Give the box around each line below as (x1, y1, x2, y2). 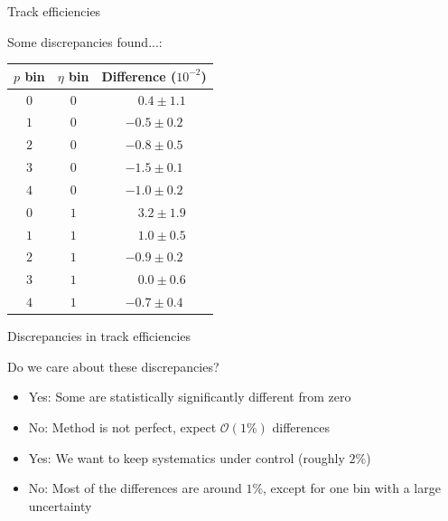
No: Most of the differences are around (28, 478, 242, 497)
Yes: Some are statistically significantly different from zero (28, 387, 351, 406)
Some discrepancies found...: (7, 32, 163, 51)
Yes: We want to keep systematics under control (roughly (28, 448, 345, 467)
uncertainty (28, 496, 92, 515)
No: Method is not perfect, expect (28, 418, 217, 436)
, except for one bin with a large (263, 478, 441, 497)
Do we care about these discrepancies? (7, 356, 219, 375)
